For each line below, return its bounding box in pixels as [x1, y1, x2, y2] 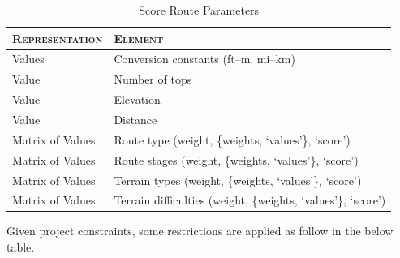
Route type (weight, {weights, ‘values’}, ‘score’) [114, 131, 351, 148]
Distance [114, 110, 157, 127]
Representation [12, 29, 103, 46]
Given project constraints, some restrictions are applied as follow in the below [6, 222, 394, 239]
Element [114, 29, 163, 46]
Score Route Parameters [139, 2, 260, 18]
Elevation [114, 91, 161, 108]
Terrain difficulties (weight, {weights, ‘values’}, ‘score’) [114, 191, 386, 209]
